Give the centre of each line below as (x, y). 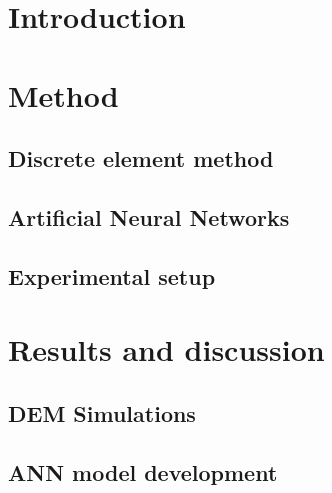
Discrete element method (141, 158)
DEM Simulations (102, 412)
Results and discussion (166, 349)
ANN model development (143, 471)
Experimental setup (112, 275)
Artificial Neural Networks (149, 216)
